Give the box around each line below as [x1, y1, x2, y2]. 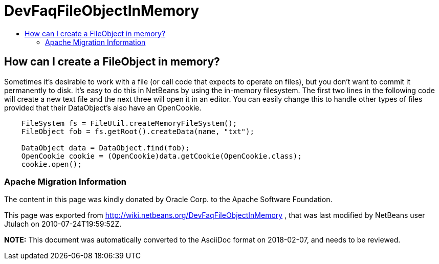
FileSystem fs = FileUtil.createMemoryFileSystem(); [21, 119, 237, 127]
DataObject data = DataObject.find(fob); [21, 143, 190, 152]
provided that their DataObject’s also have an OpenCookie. [4, 103, 202, 112]
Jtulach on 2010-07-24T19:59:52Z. [4, 219, 122, 229]
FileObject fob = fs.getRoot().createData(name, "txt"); [21, 127, 254, 136]
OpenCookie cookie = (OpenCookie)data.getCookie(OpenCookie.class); [21, 151, 302, 160]
